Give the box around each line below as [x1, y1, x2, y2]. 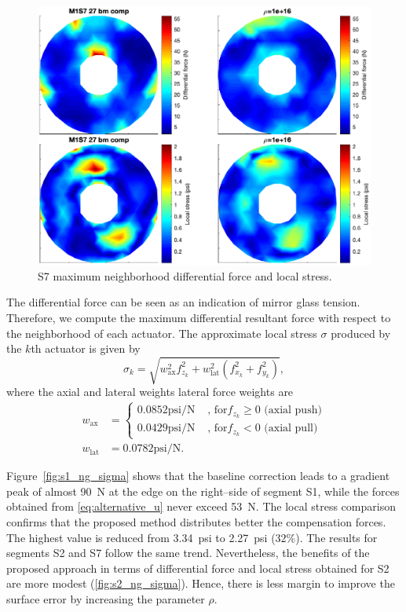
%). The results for [286, 529, 378, 545]
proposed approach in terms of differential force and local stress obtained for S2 [6, 559, 390, 576]
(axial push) [264, 405, 322, 416]
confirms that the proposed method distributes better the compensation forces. [6, 514, 386, 530]
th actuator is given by [31, 340, 141, 357]
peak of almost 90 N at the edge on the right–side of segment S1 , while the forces [6, 482, 400, 499]
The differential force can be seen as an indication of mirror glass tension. [6, 294, 360, 310]
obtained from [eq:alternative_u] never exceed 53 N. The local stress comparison [6, 498, 396, 515]
